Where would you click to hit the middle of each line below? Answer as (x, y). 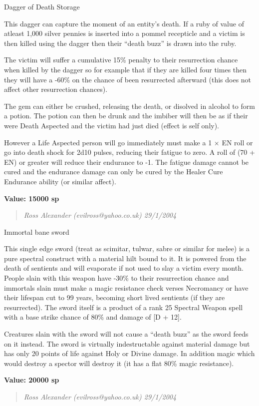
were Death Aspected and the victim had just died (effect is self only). (112, 125)
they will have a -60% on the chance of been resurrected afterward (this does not (128, 79)
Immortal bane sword (37, 231)
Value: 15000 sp (32, 198)
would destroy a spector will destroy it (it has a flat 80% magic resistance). (119, 363)
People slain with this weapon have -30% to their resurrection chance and (117, 278)
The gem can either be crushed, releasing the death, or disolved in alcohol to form (129, 106)
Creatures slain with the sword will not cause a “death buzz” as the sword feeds (126, 334)
